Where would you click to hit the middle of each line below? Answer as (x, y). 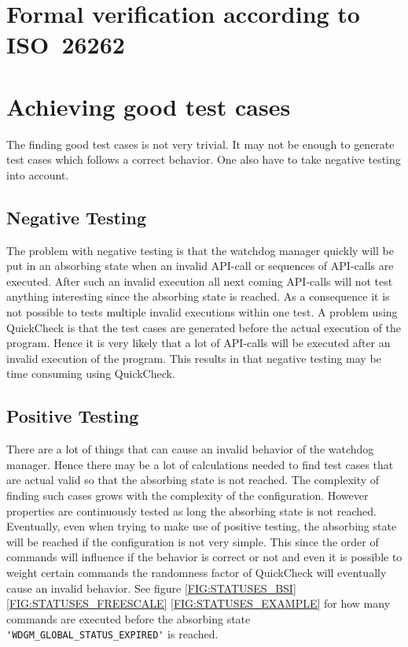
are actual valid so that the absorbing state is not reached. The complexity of (193, 480)
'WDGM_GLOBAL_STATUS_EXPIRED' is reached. (112, 634)
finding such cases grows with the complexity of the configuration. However (187, 495)
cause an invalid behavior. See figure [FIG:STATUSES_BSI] (151, 588)
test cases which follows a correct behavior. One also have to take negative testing (204, 159)
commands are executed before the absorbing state (129, 618)
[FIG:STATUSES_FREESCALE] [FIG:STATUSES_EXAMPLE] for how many (198, 603)
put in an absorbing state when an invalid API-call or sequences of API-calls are (200, 266)
